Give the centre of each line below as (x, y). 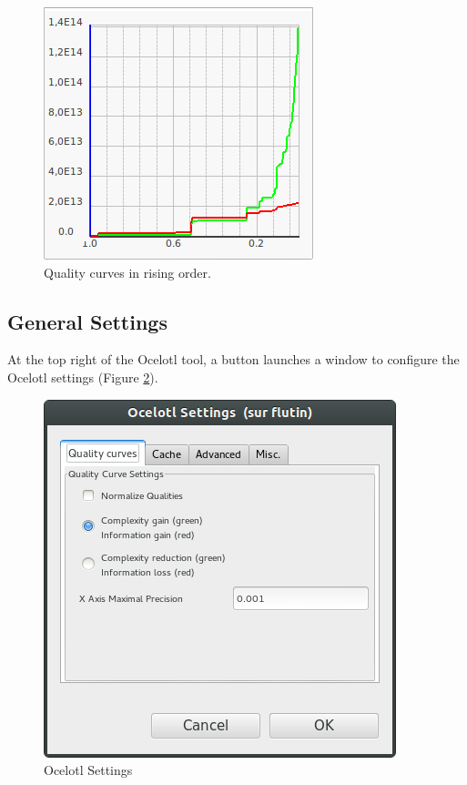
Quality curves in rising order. (127, 272)
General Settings (87, 321)
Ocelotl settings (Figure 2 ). (83, 377)
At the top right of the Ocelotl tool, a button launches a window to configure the (233, 359)
